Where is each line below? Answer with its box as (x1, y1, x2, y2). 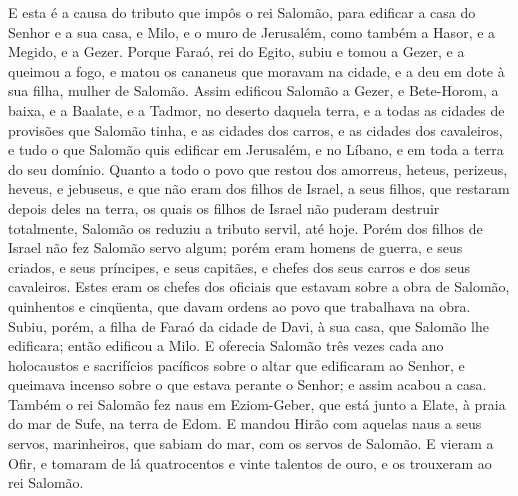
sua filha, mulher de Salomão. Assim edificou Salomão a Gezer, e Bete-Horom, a (8, 80, 499, 101)
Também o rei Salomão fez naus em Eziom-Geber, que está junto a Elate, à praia (8, 393, 506, 414)
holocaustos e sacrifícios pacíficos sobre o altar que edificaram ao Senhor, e (8, 354, 465, 375)
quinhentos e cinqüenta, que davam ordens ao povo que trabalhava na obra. (8, 295, 471, 316)
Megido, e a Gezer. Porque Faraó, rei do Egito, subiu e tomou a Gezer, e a (8, 41, 465, 62)
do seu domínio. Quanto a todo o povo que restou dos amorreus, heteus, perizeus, (8, 158, 508, 179)
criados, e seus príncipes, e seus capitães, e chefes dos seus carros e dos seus (8, 256, 471, 277)
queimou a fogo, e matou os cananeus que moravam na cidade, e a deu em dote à (8, 60, 505, 81)
